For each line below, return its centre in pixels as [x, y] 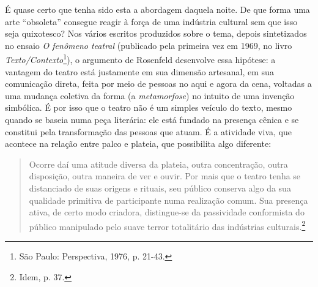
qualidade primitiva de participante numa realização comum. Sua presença [168, 200]
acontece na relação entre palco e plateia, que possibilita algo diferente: [138, 143]
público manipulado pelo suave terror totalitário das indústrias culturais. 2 [167, 225]
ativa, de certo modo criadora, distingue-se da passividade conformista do [167, 212]
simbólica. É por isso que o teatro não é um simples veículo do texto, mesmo [149, 107]
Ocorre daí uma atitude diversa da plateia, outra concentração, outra [158, 164]
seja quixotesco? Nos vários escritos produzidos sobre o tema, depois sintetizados [156, 33]
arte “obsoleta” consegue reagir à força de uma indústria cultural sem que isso [151, 21]
